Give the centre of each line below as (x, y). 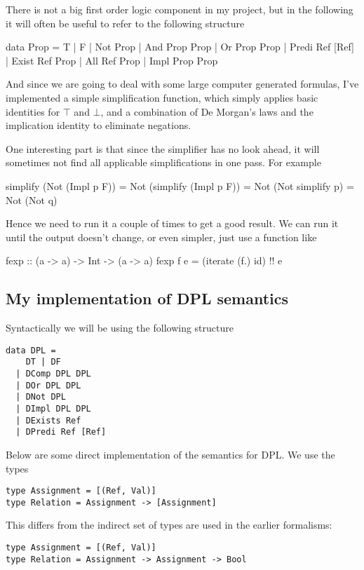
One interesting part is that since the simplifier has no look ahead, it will (163, 148)
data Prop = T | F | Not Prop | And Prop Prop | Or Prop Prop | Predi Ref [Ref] (180, 47)
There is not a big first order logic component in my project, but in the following (180, 9)
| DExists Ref (48, 420)
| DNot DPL (41, 397)
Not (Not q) (32, 199)
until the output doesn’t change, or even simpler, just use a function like (161, 237)
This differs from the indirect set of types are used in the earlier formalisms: (169, 525)
